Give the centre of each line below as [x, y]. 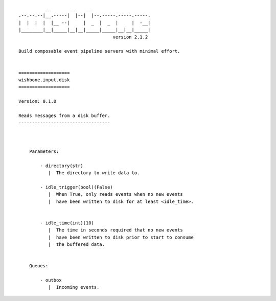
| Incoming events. [74, 287]
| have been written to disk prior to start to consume [121, 237]
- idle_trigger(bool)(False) [77, 187]
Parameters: [44, 151]
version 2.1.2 [130, 37]
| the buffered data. [76, 244]
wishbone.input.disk [44, 80]
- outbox [51, 280]
